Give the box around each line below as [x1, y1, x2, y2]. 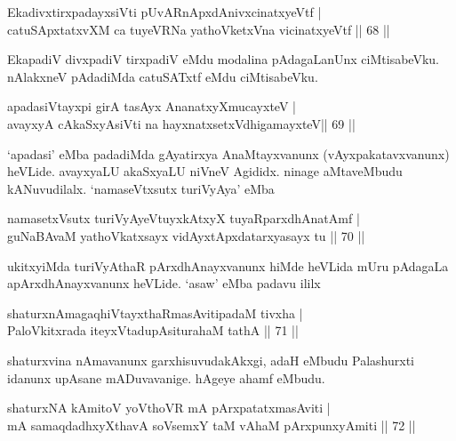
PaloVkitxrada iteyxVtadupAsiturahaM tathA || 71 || [7, 321, 299, 340]
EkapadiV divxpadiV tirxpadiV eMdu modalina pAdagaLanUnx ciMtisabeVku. [7, 50, 439, 68]
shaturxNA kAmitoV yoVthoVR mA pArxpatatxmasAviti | [7, 398, 331, 417]
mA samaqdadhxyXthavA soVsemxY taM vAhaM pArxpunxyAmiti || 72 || [7, 415, 416, 434]
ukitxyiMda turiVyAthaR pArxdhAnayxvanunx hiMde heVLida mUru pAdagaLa [7, 256, 449, 275]
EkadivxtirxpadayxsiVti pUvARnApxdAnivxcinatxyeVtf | [7, 3, 322, 20]
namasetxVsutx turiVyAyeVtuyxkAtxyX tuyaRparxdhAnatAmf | [7, 209, 360, 228]
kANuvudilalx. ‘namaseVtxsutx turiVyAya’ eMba [7, 179, 275, 197]
